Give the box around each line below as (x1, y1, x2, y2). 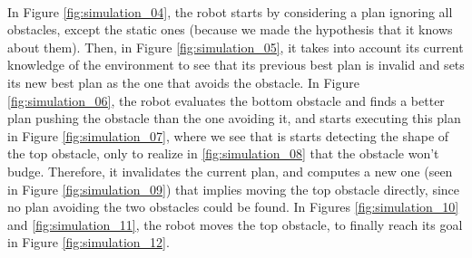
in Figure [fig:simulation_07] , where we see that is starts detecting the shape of (7, 126, 449, 145)
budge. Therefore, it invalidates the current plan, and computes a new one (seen (7, 161, 453, 180)
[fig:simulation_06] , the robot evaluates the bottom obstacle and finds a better (7, 91, 445, 110)
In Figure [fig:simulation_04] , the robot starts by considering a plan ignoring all (7, 2, 453, 21)
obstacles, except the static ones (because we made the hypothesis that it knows (7, 20, 453, 39)
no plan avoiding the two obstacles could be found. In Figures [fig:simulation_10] (7, 197, 459, 216)
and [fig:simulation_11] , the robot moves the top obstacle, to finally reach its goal (7, 215, 463, 234)
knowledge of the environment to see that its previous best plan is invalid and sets (7, 55, 465, 74)
